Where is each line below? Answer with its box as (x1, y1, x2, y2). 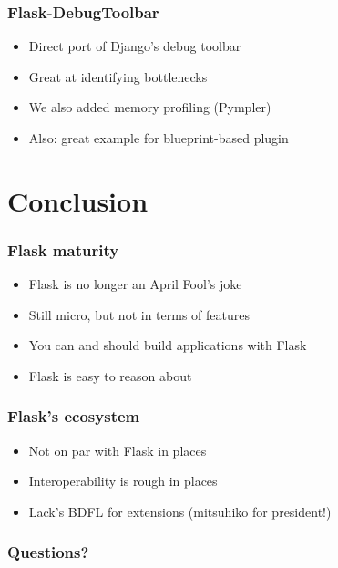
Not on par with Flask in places (28, 440, 207, 460)
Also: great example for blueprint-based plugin (28, 129, 289, 147)
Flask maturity (7, 238, 119, 261)
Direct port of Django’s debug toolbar (28, 36, 241, 56)
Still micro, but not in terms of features (28, 305, 250, 324)
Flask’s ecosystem (7, 405, 140, 428)
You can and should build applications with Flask (28, 336, 307, 355)
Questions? (7, 541, 89, 563)
